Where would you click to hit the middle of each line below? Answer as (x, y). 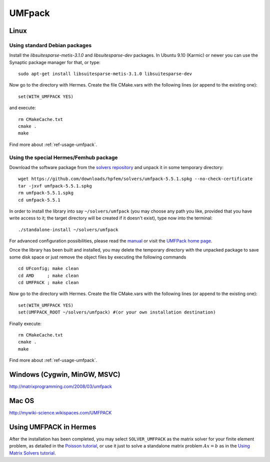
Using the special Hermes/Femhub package (63, 157)
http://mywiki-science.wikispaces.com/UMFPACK (60, 412)
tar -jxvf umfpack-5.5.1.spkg (55, 186)
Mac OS (22, 401)
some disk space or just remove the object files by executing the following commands (98, 257)
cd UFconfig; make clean (48, 268)
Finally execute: (25, 323)
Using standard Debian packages (50, 45)
